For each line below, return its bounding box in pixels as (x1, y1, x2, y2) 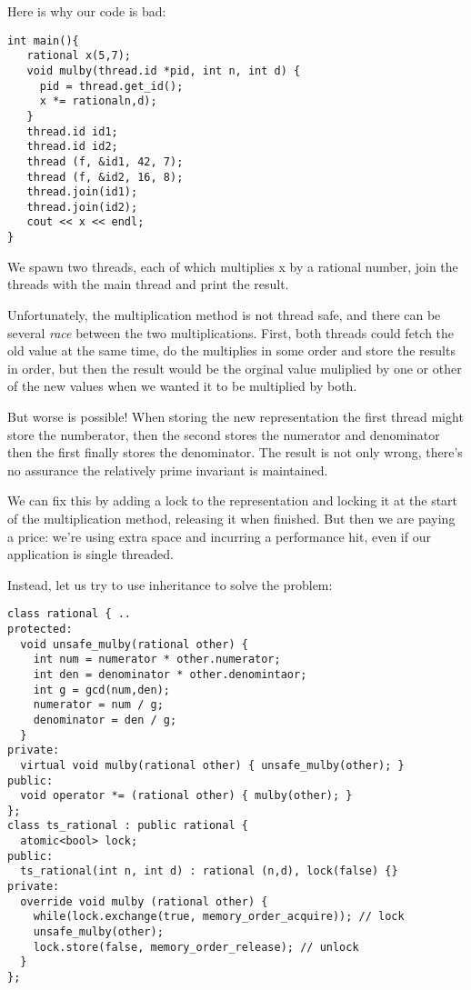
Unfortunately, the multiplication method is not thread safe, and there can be (7, 305, 441, 324)
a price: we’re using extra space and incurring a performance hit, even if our (7, 526, 431, 545)
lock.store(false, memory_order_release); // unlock (33, 940, 359, 954)
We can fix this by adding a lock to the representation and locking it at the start (7, 491, 458, 510)
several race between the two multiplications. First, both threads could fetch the (7, 323, 455, 342)
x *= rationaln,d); (39, 95, 157, 108)
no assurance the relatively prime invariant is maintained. (7, 460, 328, 479)
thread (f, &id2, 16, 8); (26, 170, 184, 184)
